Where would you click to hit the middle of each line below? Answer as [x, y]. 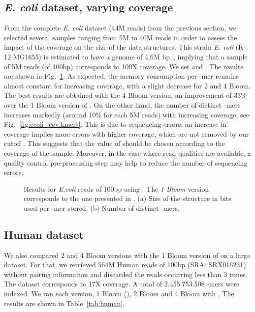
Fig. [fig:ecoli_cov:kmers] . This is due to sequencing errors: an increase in [115, 124]
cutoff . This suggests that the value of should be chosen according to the [114, 143]
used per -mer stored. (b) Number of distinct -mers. [102, 208]
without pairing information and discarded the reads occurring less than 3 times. [126, 274]
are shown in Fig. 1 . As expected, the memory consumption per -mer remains [122, 76]
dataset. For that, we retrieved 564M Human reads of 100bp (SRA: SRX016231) [125, 265]
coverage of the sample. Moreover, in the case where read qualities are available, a [127, 153]
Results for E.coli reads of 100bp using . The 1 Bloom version [116, 188]
